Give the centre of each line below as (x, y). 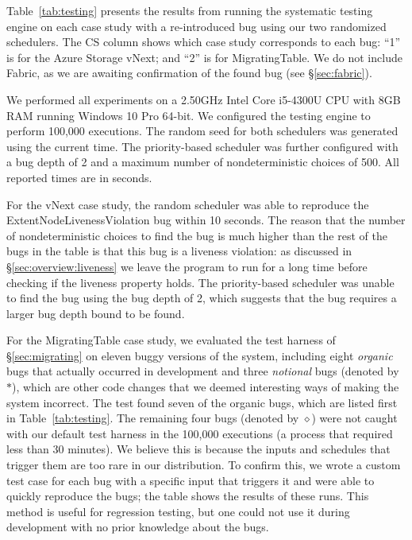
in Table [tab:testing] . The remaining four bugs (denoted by (153, 418)
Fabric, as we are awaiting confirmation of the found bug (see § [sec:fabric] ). (189, 73)
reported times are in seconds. (79, 177)
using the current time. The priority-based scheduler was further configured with (202, 146)
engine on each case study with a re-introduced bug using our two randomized (196, 26)
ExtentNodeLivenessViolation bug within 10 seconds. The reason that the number (206, 220)
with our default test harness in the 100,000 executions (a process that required (200, 433)
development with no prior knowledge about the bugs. (138, 527)
